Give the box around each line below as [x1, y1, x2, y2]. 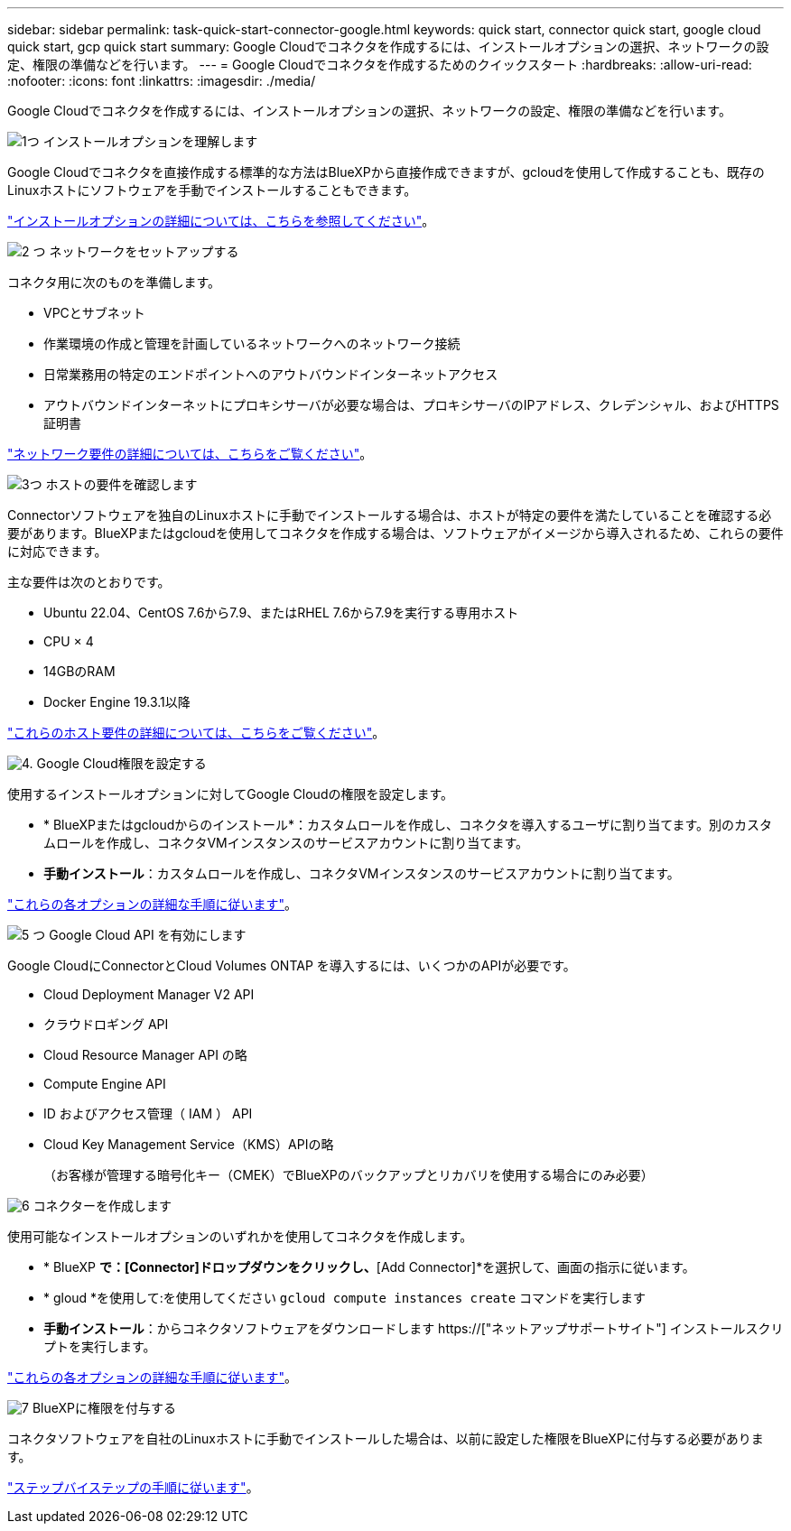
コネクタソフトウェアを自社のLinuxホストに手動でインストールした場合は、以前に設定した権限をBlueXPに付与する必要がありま [7, 1431, 764, 1446]
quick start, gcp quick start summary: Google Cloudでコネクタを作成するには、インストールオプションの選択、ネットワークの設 [7, 39, 769, 54]
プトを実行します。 [43, 1339, 156, 1354]
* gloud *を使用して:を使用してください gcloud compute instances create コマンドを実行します [43, 1290, 647, 1305]
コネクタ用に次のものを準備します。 [7, 274, 221, 290]
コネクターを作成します [33, 1198, 172, 1213]
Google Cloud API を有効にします [49, 927, 247, 942]
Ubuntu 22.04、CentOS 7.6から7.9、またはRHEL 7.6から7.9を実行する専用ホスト [43, 605, 519, 620]
